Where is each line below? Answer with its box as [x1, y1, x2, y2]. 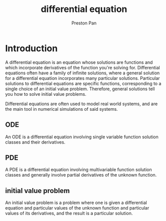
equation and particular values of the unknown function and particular [5, 205, 149, 211]
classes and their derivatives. [5, 139, 66, 145]
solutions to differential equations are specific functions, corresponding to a [5, 80, 161, 86]
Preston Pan [71, 20, 96, 26]
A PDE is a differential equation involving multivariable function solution [5, 167, 152, 173]
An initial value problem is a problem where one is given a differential [5, 200, 147, 206]
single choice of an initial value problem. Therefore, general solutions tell [5, 86, 155, 92]
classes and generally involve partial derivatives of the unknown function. [5, 172, 157, 178]
